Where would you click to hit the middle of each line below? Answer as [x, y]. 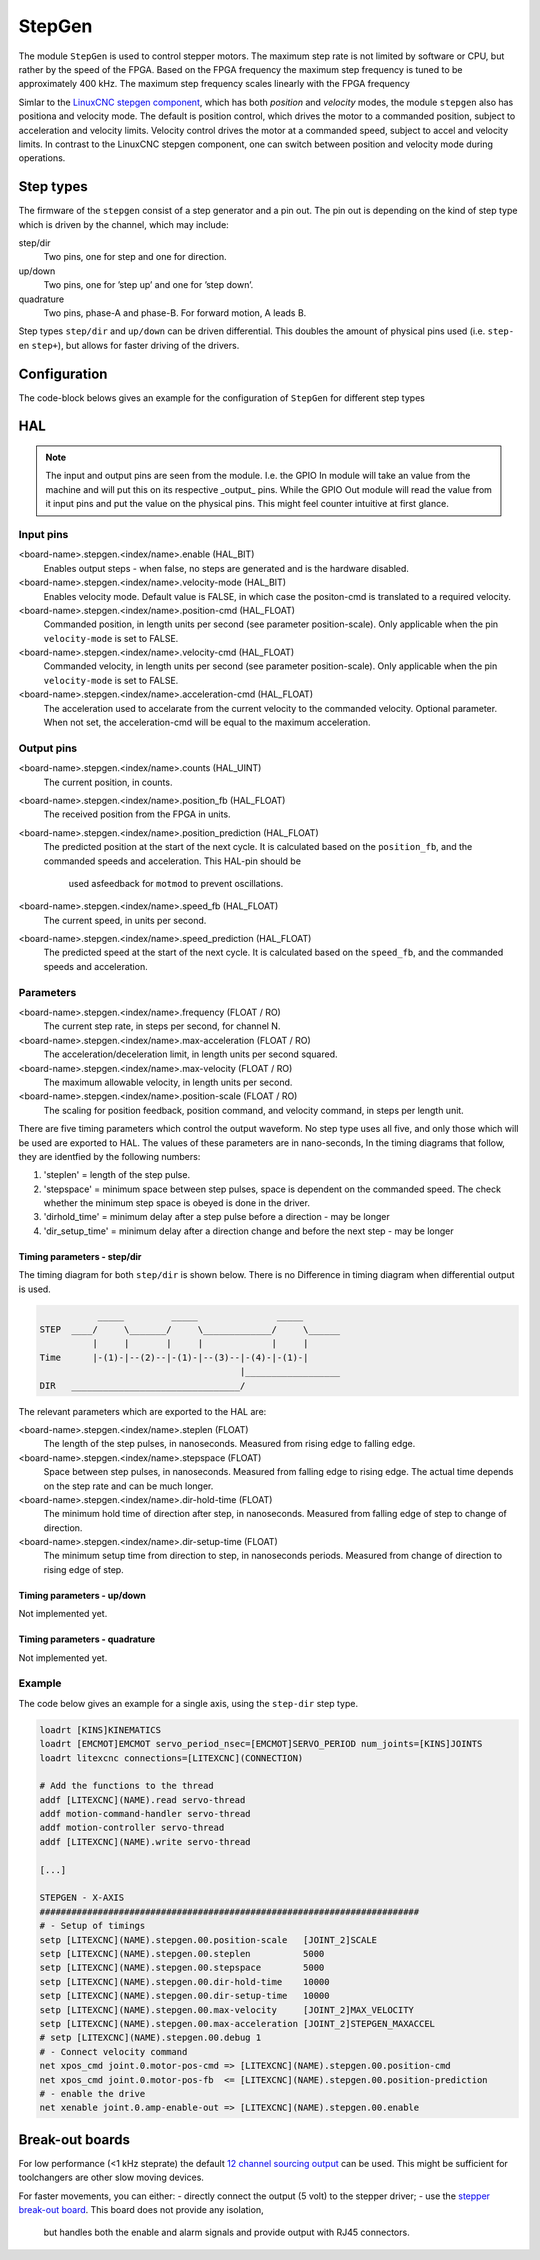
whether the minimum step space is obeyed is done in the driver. [176, 1203]
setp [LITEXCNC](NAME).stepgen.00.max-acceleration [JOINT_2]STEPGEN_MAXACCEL [237, 2023]
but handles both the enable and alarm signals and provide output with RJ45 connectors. [226, 2232]
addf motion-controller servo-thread [132, 1828]
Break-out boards [74, 2139]
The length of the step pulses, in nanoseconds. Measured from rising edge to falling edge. [229, 1444]
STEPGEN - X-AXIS [82, 1898]
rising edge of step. [83, 1569]
